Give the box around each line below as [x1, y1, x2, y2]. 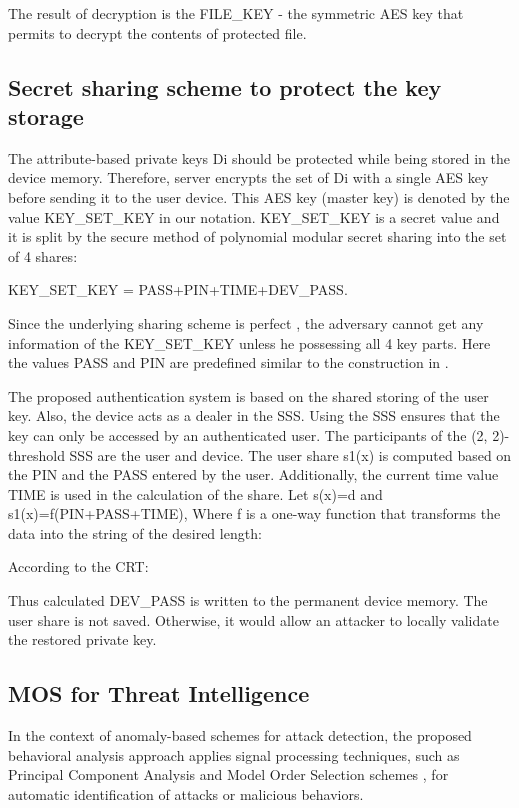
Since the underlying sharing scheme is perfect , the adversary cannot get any [8, 312, 484, 333]
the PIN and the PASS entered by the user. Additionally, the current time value [8, 464, 499, 485]
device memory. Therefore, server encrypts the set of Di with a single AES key [8, 167, 489, 188]
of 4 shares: [8, 245, 78, 266]
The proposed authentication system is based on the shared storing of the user [8, 385, 489, 406]
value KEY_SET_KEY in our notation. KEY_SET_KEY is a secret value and [8, 206, 500, 227]
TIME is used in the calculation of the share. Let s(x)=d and [8, 483, 383, 504]
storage [8, 100, 84, 131]
